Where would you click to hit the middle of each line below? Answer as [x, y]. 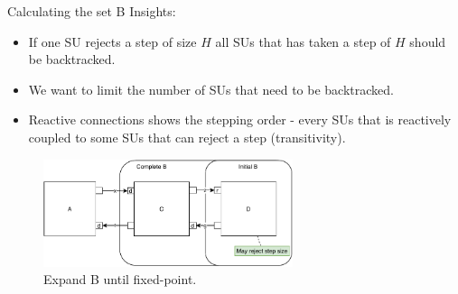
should [428, 41]
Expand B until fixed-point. [120, 279]
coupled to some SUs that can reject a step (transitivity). [187, 137]
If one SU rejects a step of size [112, 41]
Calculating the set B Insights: [92, 11]
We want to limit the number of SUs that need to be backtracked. [211, 89]
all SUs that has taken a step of [303, 41]
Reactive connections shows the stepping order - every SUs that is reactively [240, 119]
